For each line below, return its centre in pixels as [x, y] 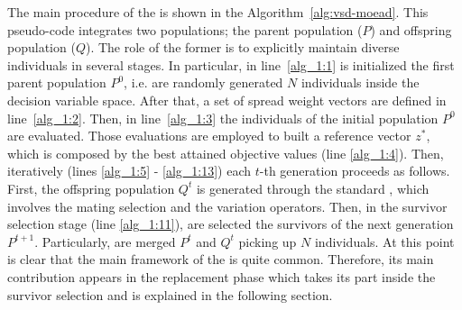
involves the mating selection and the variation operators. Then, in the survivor [227, 206]
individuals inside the [360, 82]
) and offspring [411, 29]
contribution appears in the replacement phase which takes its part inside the [222, 276]
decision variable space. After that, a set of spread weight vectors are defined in [227, 100]
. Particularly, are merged [105, 241]
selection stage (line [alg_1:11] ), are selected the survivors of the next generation [231, 224]
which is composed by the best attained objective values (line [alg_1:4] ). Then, [226, 153]
